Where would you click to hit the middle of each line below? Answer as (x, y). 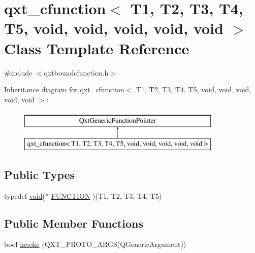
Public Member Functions (74, 223)
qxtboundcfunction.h (76, 72)
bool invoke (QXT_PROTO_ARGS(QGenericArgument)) (95, 244)
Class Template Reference (97, 48)
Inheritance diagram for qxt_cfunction (64, 89)
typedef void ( (25, 195)
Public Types (40, 174)
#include (18, 72)
